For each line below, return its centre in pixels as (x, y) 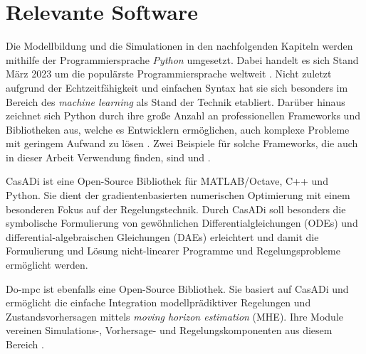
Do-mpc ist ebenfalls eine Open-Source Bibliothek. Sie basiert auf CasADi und (177, 288)
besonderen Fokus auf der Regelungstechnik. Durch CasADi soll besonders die (176, 209)
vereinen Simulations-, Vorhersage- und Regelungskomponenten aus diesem (169, 330)
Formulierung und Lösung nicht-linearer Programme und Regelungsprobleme (173, 251)
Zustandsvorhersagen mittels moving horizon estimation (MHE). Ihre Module (174, 316)
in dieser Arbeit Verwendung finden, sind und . (108, 157)
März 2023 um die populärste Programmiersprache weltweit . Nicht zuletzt (169, 74)
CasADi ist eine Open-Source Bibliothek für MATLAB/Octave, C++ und (167, 181)
